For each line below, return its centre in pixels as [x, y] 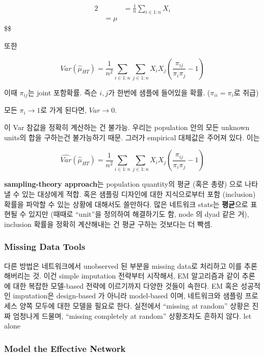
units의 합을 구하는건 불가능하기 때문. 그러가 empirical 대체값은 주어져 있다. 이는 [132, 137]
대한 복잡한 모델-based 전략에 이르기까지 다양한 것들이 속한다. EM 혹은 [126, 285]
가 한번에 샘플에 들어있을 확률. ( [159, 92]
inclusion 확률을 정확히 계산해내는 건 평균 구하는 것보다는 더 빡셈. [108, 224]
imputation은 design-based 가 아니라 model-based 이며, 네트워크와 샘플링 [128, 296]
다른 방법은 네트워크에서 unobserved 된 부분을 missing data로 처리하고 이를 [123, 265]
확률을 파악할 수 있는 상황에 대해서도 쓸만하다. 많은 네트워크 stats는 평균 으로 [126, 204]
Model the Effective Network [65, 348]
